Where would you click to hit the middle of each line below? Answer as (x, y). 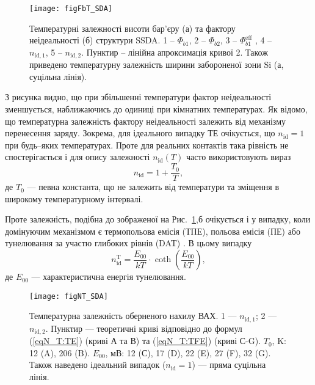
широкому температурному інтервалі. (74, 198)
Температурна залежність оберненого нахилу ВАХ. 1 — (133, 316)
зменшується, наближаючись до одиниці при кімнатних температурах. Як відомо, (156, 109)
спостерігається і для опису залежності (78, 157)
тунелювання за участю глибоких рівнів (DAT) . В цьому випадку (129, 243)
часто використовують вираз (238, 157)
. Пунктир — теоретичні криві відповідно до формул (144, 328)
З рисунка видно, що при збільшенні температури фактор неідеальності (138, 97)
